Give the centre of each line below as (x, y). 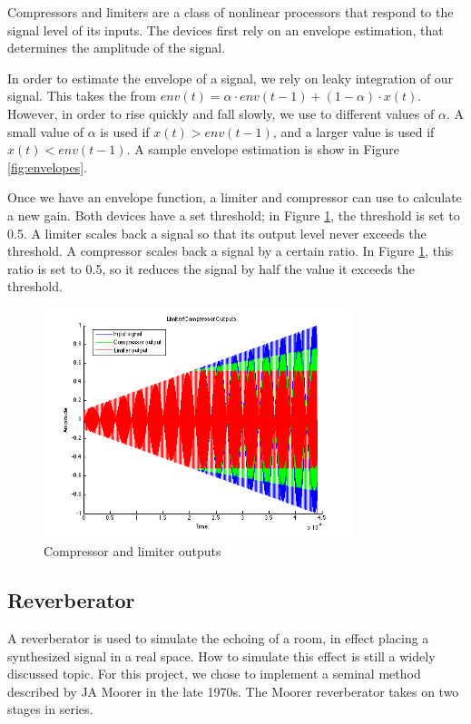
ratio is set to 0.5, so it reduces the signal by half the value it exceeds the (211, 268)
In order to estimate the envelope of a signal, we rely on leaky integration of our (231, 78)
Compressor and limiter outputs (132, 551)
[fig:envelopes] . (47, 166)
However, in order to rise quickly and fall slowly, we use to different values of (221, 113)
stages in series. (50, 709)
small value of (46, 131)
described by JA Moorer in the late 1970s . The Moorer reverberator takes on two (233, 691)
